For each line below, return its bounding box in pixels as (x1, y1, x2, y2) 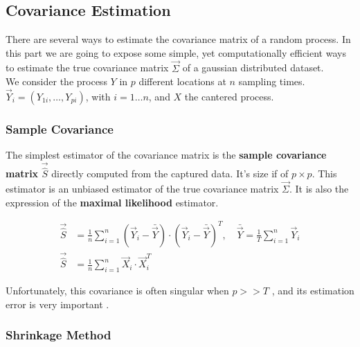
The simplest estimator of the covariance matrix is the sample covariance (6, 148, 327, 162)
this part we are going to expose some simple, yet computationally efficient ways (6, 45, 346, 60)
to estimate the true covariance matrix (6, 60, 169, 75)
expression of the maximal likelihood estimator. (6, 195, 219, 209)
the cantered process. (184, 89, 274, 104)
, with (85, 89, 111, 104)
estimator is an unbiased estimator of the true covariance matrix (6, 181, 279, 196)
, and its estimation (271, 283, 354, 298)
